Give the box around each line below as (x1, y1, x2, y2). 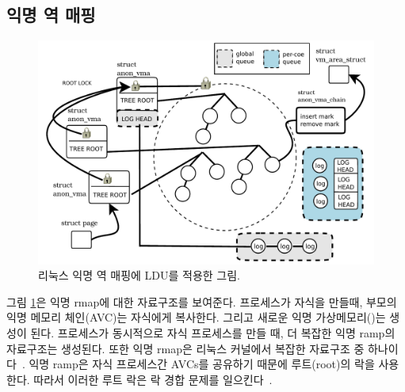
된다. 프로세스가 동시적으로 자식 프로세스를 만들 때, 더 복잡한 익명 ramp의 (30, 324, 395, 341)
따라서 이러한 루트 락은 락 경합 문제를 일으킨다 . (33, 371, 273, 387)
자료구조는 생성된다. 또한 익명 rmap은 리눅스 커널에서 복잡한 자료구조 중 (6, 340, 365, 356)
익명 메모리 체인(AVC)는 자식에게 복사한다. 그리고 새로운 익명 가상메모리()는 (6, 309, 386, 325)
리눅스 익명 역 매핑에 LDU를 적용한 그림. (38, 267, 241, 284)
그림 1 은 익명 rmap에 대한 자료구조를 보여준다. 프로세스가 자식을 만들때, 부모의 (6, 293, 397, 310)
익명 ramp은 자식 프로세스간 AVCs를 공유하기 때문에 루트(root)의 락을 (29, 356, 375, 372)
